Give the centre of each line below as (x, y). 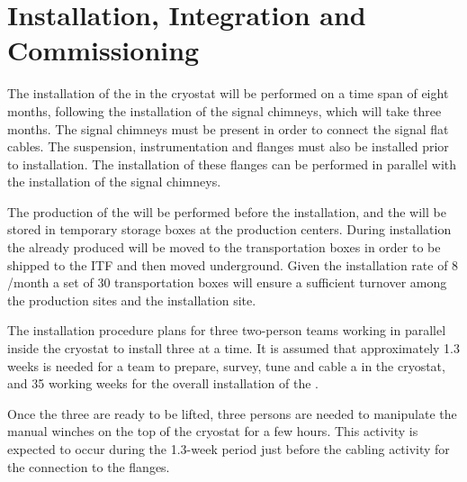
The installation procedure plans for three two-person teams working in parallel (227, 330)
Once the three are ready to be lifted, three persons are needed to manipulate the (232, 413)
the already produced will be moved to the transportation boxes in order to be (224, 247)
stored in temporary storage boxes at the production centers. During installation (229, 229)
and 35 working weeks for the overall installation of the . (163, 383)
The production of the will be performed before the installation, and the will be (227, 211)
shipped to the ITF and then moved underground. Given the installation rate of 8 (233, 264)
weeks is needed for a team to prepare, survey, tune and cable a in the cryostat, (226, 365)
